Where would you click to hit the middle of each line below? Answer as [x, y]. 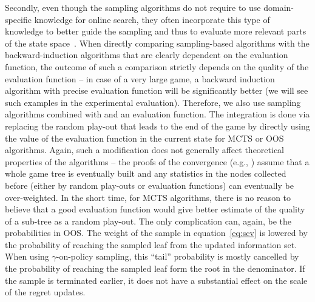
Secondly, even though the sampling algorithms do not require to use [133, 7]
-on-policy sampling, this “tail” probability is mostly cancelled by [178, 256]
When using [27, 256]
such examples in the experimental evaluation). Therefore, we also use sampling [153, 102]
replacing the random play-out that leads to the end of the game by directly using [157, 126]
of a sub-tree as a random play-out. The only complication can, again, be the [148, 221]
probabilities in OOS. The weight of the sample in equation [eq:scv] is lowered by [156, 233]
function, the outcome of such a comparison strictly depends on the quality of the [157, 66]
